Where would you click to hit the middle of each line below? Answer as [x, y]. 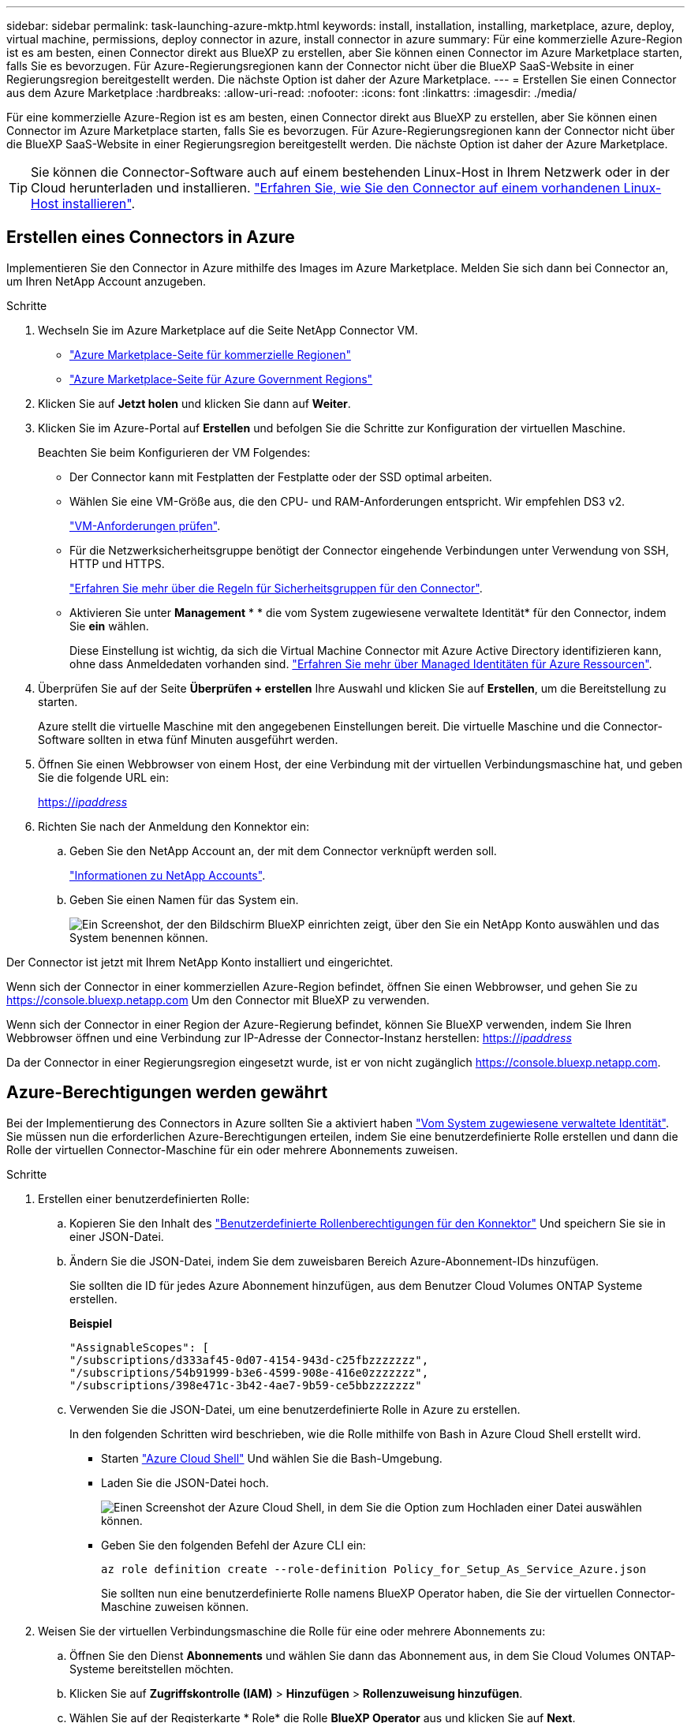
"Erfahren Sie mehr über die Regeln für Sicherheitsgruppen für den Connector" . [276, 588]
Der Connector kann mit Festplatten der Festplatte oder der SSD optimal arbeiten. [281, 477]
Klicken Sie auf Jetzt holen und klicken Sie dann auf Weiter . [194, 403]
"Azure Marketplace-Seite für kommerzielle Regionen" [210, 354]
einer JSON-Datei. [117, 1236]
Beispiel [91, 1323]
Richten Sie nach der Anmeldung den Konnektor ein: [174, 826]
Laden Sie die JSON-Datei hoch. [185, 1482]
